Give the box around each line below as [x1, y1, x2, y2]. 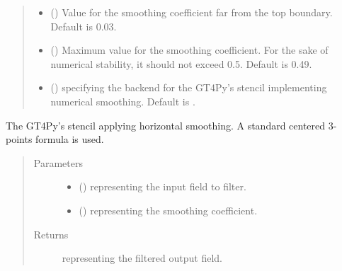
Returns [33, 226, 69, 241]
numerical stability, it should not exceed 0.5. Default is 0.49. [50, 56, 312, 71]
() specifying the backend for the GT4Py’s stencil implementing [50, 80, 327, 95]
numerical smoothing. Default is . [50, 93, 195, 108]
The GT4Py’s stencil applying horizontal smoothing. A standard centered [6, 117, 326, 132]
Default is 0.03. [50, 18, 117, 33]
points [6, 132, 33, 146]
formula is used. [35, 132, 104, 146]
